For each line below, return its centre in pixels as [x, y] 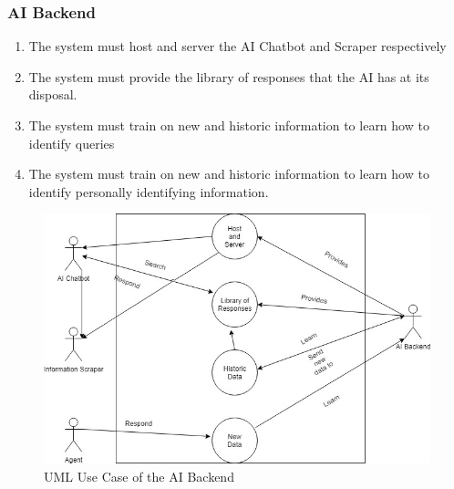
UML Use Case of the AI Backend [139, 476]
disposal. [53, 94]
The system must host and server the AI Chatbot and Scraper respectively [237, 46]
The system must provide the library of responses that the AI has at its [229, 76]
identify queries [72, 143]
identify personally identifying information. [149, 191]
